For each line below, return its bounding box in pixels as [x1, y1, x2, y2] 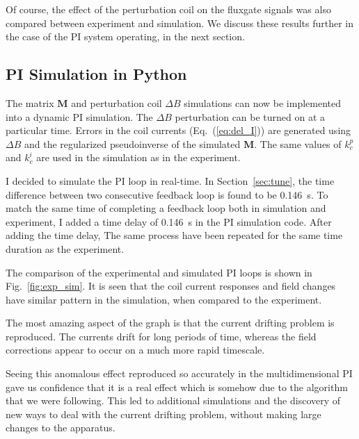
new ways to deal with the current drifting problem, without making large [6, 406, 321, 421]
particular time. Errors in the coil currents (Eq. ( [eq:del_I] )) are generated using [6, 123, 351, 138]
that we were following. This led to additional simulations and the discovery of [6, 393, 341, 408]
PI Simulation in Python [6, 63, 187, 85]
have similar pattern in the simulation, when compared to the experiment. [6, 292, 322, 306]
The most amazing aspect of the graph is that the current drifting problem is [6, 315, 335, 330]
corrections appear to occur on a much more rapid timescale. [6, 342, 265, 357]
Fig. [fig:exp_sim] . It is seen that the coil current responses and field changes [6, 279, 336, 293]
